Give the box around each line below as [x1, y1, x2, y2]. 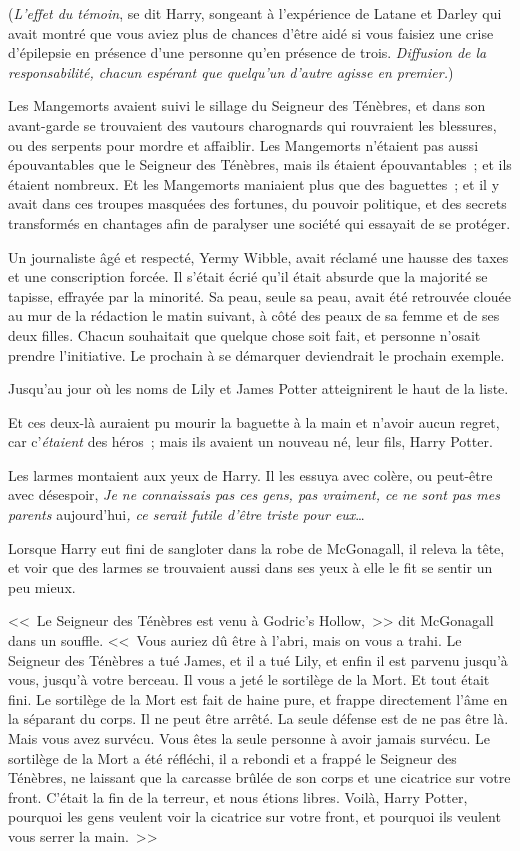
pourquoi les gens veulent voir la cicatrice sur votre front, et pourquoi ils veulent [8, 806, 501, 827]
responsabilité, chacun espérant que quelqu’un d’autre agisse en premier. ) [8, 61, 454, 82]
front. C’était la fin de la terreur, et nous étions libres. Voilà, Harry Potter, [8, 786, 468, 807]
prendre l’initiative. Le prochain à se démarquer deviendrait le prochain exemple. [8, 344, 505, 365]
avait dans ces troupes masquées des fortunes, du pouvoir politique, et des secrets [8, 193, 507, 214]
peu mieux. [8, 576, 76, 597]
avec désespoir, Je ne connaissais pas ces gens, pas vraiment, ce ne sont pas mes [8, 484, 500, 505]
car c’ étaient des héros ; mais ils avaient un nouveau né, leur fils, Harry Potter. [8, 431, 493, 452]
